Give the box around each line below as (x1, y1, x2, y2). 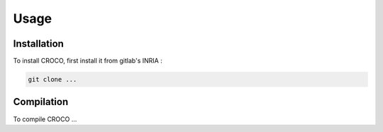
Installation (13, 38, 64, 50)
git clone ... (28, 75, 77, 84)
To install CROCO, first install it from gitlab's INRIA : (13, 57, 162, 65)
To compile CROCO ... (13, 114, 77, 123)
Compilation (13, 96, 69, 108)
